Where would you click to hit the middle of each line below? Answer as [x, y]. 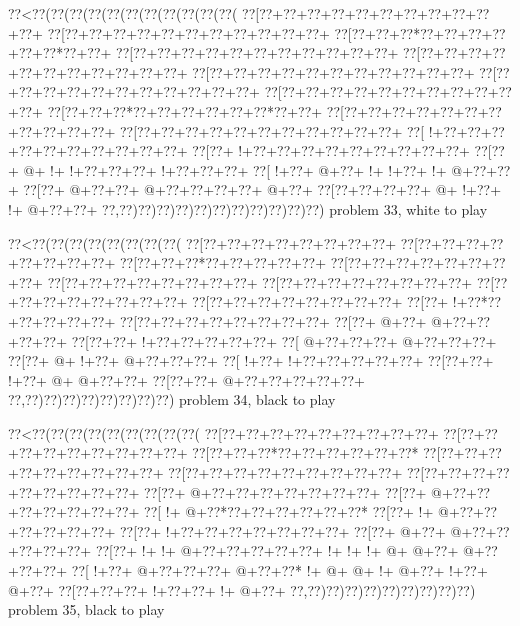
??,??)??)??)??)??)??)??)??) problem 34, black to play [172, 399]
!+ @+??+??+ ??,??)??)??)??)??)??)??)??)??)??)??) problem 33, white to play [248, 208]
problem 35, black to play [86, 609]
